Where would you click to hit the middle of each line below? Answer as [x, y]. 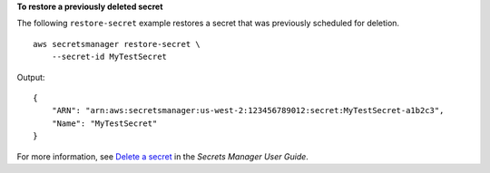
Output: [31, 77]
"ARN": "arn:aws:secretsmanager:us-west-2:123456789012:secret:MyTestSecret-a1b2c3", [248, 111]
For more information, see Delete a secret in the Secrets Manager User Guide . [162, 156]
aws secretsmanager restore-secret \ [117, 44]
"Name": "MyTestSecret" [104, 123]
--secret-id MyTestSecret [109, 57]
